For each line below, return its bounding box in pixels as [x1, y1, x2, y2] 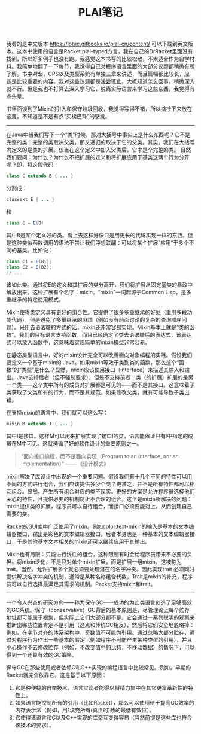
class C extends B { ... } [6, 173, 74, 179]
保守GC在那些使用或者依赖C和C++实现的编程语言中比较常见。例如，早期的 [6, 664, 191, 671]
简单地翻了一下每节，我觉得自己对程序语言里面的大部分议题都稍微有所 [22, 63, 195, 70]
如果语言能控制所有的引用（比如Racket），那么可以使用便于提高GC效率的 [14, 699, 194, 706]
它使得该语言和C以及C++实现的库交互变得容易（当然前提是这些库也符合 [14, 714, 193, 721]
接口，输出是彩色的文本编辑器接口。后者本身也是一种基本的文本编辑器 [16, 531, 190, 538]
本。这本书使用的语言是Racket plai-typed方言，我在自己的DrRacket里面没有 [6, 48, 193, 55]
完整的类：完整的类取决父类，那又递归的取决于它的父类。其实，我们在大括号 [6, 139, 195, 146]
